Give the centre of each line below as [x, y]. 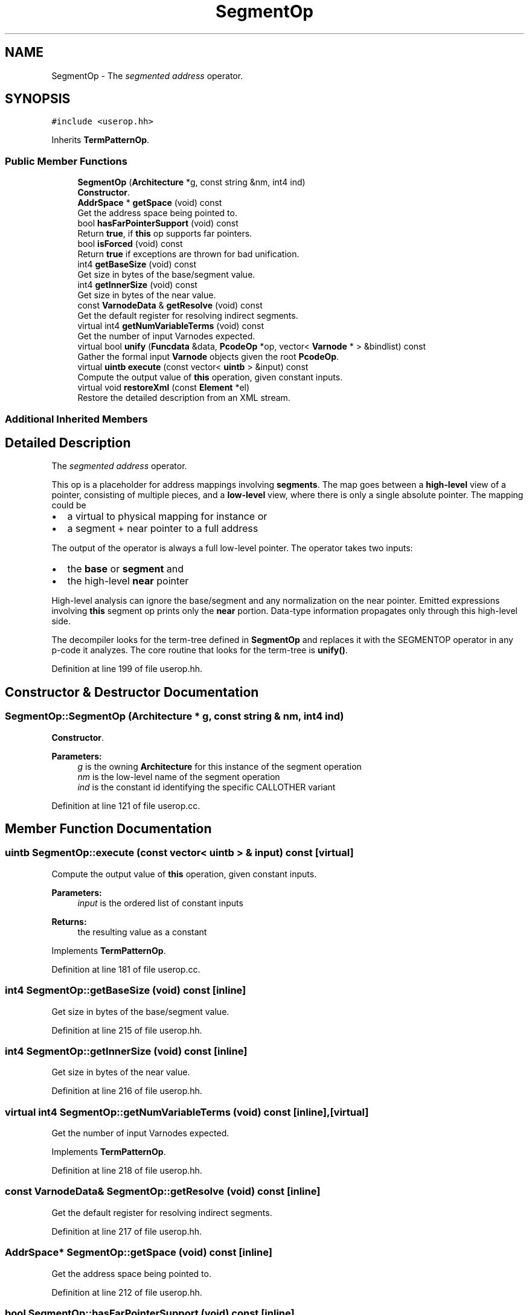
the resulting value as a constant [142, 932]
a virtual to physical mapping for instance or [167, 517]
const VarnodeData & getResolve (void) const [170, 306]
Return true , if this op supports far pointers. [165, 234]
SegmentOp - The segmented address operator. [147, 75]
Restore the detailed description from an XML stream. [184, 398]
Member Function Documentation [108, 829]
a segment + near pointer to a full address [163, 529]
